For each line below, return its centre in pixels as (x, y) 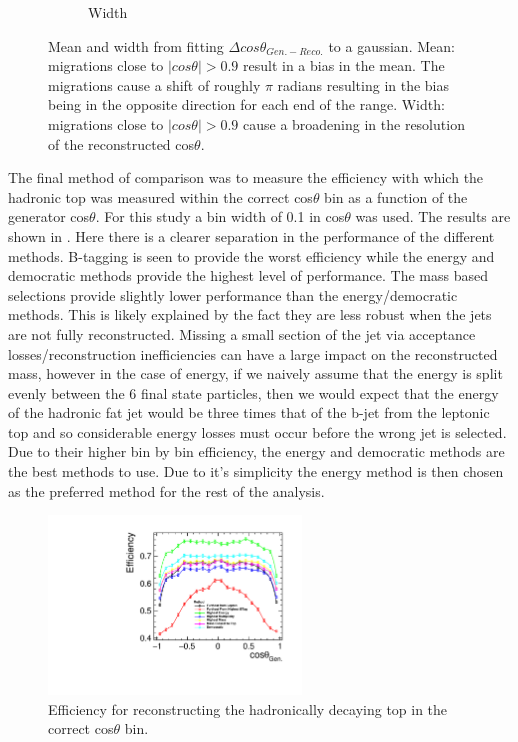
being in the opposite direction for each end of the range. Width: (246, 104)
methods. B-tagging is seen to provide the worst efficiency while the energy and (251, 255)
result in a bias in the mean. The (344, 65)
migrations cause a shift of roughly (154, 84)
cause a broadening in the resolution (354, 123)
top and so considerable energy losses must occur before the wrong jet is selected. (257, 431)
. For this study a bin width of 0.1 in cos (220, 216)
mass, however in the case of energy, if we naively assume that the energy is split (255, 373)
